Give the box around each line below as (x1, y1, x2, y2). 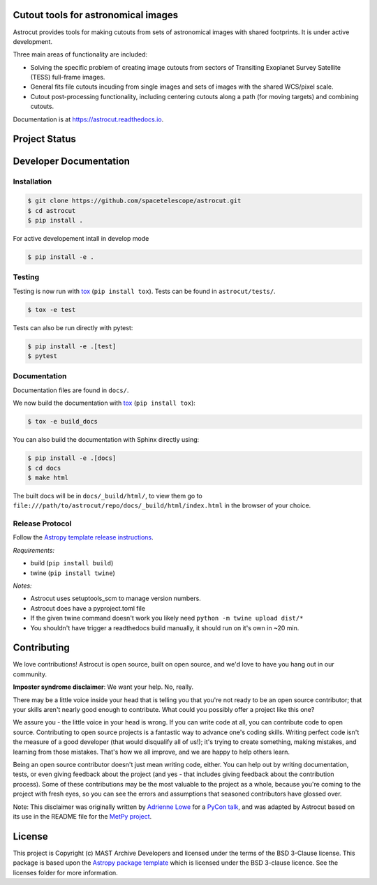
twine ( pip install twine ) (30, 569, 115, 577)
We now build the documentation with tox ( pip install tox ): (13, 399, 195, 408)
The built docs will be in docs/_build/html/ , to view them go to (13, 491, 202, 500)
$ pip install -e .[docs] (27, 454, 117, 462)
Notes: (13, 581, 32, 590)
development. (13, 37, 52, 45)
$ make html (27, 473, 69, 482)
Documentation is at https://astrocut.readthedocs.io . (13, 115, 164, 124)
